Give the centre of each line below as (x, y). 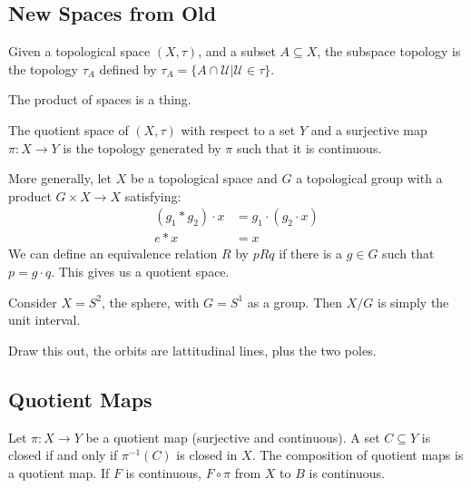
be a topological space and (204, 178)
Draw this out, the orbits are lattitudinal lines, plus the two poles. (192, 350)
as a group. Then (295, 302)
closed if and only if (63, 455)
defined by (128, 68)
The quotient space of (69, 129)
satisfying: (153, 195)
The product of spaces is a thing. (100, 99)
